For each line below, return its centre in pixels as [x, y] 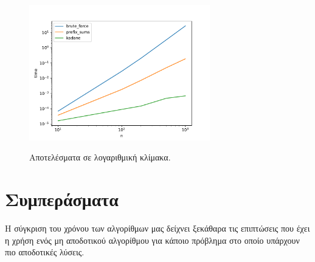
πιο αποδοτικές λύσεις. [45, 252]
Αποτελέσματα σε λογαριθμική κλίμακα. [100, 157]
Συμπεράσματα [62, 198]
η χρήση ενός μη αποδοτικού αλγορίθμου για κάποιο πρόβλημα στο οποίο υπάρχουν [152, 240]
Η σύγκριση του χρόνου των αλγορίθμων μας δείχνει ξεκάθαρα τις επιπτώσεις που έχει [157, 228]
